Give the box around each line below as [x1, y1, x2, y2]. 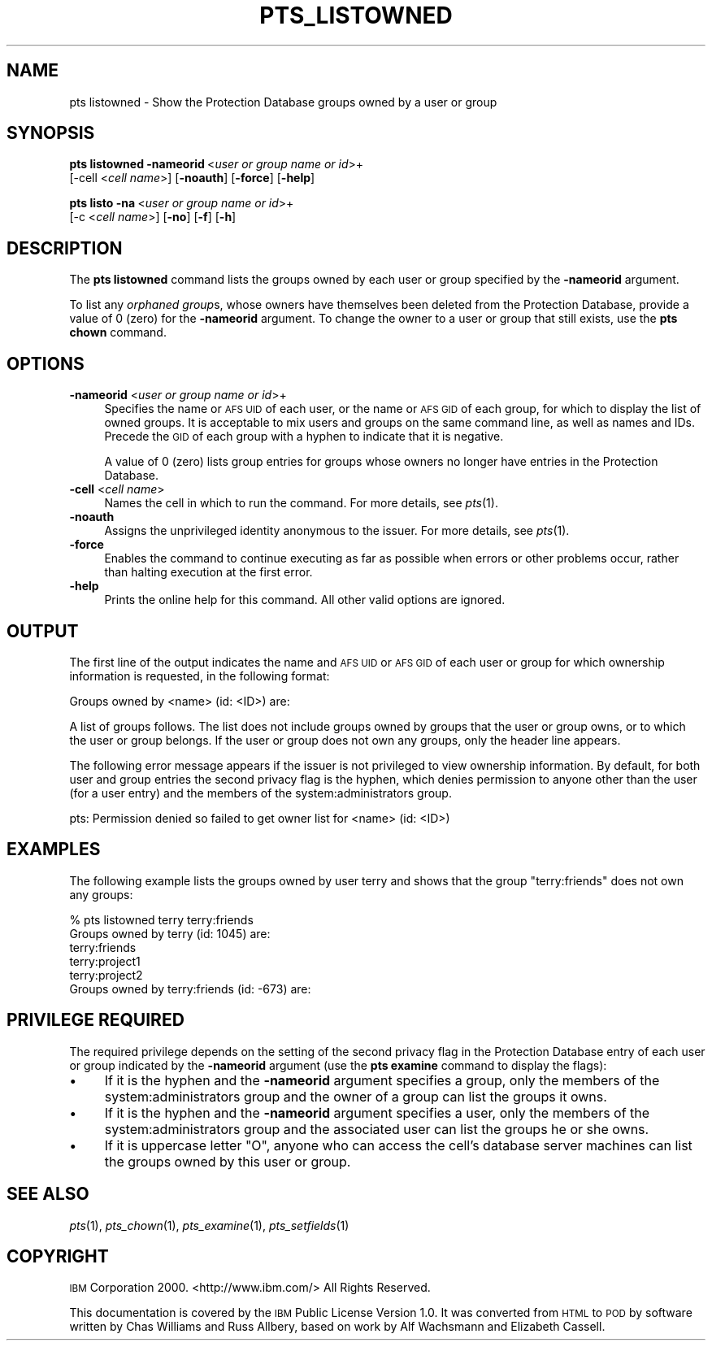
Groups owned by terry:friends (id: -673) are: [69, 981, 311, 996]
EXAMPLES [7, 839, 101, 860]
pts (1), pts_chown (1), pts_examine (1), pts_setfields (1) [69, 1218, 349, 1232]
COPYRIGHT [7, 1245, 109, 1267]
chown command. [69, 325, 167, 340]
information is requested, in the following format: [69, 668, 330, 683]
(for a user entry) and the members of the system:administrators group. [69, 785, 452, 800]
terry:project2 [69, 967, 143, 982]
